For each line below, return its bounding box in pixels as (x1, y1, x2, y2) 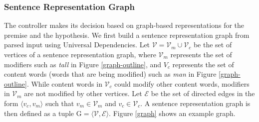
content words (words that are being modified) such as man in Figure (4, 69, 217, 79)
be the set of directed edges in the (151, 88, 255, 99)
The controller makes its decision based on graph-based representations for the (4, 20, 245, 30)
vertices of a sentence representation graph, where (4, 49, 156, 59)
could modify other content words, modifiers (114, 78, 250, 89)
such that (45, 98, 74, 108)
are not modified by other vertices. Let (24, 88, 142, 99)
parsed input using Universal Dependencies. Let (4, 39, 150, 50)
